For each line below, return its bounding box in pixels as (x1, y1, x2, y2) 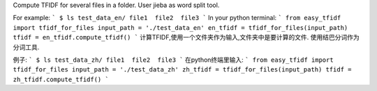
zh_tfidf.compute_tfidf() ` (13, 75, 110, 83)
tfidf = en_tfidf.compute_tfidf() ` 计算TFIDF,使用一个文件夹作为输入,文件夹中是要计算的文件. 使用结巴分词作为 (13, 33, 360, 42)
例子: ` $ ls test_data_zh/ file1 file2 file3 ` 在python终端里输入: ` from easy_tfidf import (13, 56, 334, 64)
